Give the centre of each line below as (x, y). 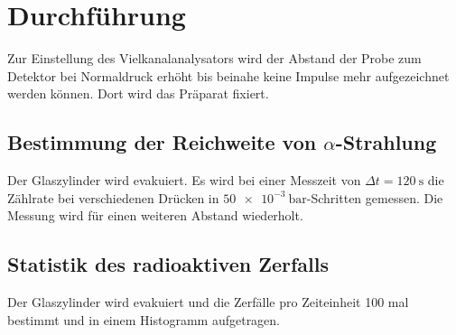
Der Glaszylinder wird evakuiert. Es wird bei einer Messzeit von (184, 180)
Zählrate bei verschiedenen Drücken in (113, 197)
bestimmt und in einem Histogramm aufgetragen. (144, 319)
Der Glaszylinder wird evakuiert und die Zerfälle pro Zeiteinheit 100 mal (208, 302)
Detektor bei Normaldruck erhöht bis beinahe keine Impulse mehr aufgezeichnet (228, 75)
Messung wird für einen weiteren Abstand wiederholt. (155, 215)
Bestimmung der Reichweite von (162, 142)
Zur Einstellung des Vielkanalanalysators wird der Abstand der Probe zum (214, 58)
